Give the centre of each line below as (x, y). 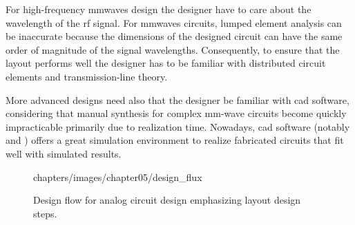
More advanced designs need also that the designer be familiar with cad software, (177, 99)
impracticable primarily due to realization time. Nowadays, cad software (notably (178, 126)
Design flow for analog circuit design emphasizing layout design (167, 200)
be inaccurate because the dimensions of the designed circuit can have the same (174, 36)
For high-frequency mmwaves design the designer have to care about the (159, 9)
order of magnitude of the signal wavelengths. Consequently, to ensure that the (173, 49)
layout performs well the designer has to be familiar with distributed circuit (166, 63)
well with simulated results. (64, 153)
